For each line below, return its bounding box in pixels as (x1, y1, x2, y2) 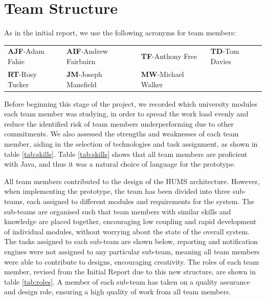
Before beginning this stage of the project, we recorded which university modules (4, 98, 257, 109)
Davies (210, 56, 231, 67)
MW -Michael (141, 68, 184, 79)
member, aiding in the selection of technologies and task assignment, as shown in (4, 138, 258, 149)
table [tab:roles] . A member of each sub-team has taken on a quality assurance (4, 276, 250, 287)
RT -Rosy (8, 68, 37, 79)
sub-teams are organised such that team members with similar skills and (4, 206, 231, 216)
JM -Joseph (66, 68, 102, 79)
